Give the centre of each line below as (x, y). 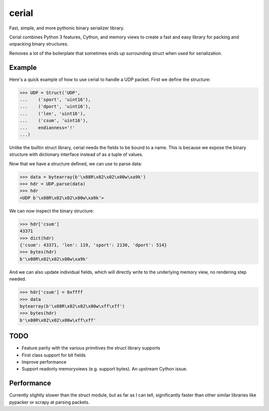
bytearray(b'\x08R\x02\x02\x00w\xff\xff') (72, 306)
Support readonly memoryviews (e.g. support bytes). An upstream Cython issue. (105, 369)
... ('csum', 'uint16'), (54, 121)
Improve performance (44, 362)
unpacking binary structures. (39, 44)
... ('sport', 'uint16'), (55, 100)
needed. (18, 279)
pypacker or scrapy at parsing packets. (49, 402)
